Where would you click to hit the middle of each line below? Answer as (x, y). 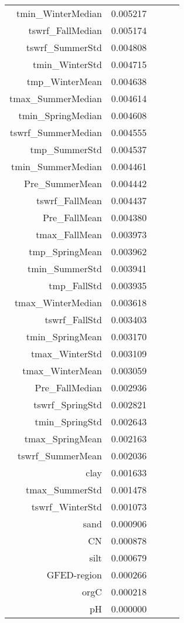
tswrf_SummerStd (64, 47)
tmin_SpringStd (68, 421)
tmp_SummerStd (66, 149)
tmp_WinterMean (64, 81)
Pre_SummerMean (63, 183)
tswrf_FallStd (73, 319)
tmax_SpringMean (63, 439)
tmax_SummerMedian (56, 98)
